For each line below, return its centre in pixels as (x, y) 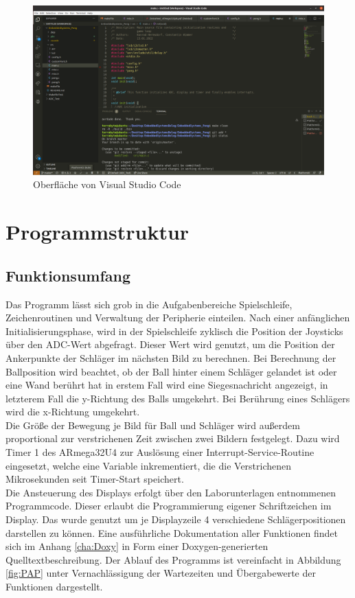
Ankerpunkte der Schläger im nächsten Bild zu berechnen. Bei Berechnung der (171, 357)
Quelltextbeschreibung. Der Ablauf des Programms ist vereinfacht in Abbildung (173, 559)
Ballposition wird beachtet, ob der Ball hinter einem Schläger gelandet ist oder (171, 371)
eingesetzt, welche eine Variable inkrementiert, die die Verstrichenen (149, 465)
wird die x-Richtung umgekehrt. (73, 412)
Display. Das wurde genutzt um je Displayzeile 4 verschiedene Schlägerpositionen (176, 519)
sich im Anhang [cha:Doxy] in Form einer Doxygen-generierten (137, 546)
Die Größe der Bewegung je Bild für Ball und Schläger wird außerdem (153, 425)
